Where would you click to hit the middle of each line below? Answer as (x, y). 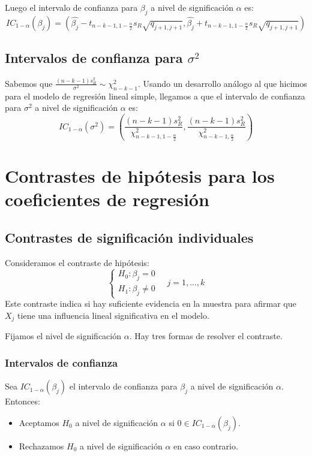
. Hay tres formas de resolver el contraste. (206, 336)
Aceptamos (39, 422)
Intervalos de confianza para (94, 58)
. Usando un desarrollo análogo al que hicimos (222, 83)
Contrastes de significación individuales (129, 237)
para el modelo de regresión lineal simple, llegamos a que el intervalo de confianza (155, 96)
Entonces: (22, 401)
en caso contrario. (206, 446)
